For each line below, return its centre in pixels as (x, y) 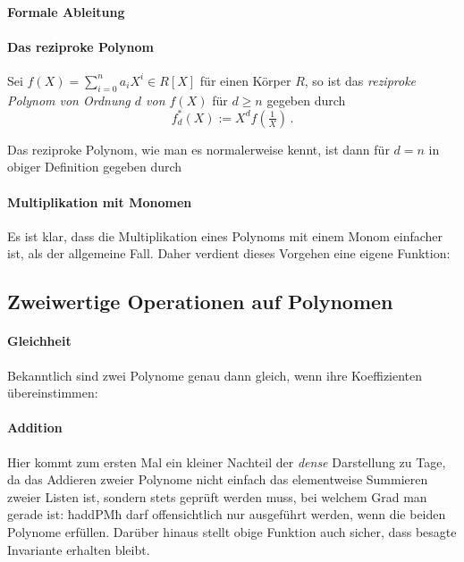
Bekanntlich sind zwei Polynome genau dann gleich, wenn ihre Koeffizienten (215, 375)
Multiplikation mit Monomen (100, 201)
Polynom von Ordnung (69, 100)
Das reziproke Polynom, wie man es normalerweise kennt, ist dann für (198, 149)
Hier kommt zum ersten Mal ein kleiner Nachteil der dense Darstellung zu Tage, (227, 461)
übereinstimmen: (53, 393)
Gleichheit (39, 341)
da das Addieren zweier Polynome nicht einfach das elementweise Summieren (218, 479)
